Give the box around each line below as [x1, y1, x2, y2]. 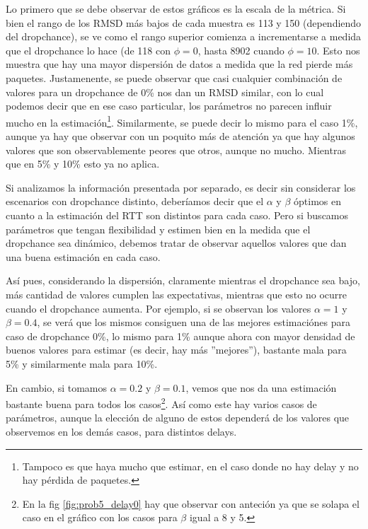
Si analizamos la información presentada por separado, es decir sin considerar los [6, 180, 356, 194]
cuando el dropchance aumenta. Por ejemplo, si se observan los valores [6, 301, 311, 315]
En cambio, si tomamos [6, 380, 108, 395]
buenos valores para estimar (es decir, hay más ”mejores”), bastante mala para [6, 342, 347, 357]
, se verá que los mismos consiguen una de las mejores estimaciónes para [37, 315, 350, 330]
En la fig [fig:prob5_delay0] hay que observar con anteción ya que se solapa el [22, 496, 360, 511]
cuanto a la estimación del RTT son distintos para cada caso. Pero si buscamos [6, 207, 349, 222]
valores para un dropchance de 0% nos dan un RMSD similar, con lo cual [6, 84, 324, 99]
